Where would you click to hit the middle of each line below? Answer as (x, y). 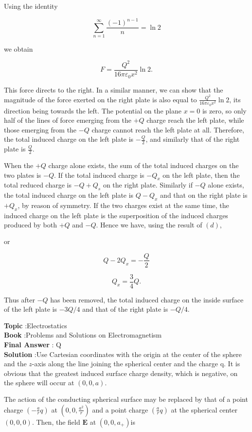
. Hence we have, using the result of (149, 225)
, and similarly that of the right (193, 139)
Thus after (19, 299)
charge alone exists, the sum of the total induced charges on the (144, 165)
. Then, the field (56, 422)
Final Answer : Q (33, 345)
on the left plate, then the (201, 175)
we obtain (18, 48)
